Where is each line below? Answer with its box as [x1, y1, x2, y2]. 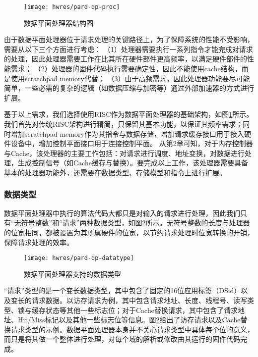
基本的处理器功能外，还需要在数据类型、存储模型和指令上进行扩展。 [4, 167, 226, 177]
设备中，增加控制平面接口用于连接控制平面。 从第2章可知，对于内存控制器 [10, 138, 253, 149]
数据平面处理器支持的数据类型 [24, 268, 121, 279]
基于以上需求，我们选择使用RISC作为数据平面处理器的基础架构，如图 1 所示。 [4, 109, 254, 119]
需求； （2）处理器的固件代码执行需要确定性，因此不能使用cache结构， [10, 63, 242, 74]
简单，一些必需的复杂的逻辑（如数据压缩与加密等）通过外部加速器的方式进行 [4, 83, 254, 93]
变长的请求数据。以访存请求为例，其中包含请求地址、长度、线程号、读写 [10, 295, 247, 305]
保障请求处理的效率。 [4, 237, 73, 247]
